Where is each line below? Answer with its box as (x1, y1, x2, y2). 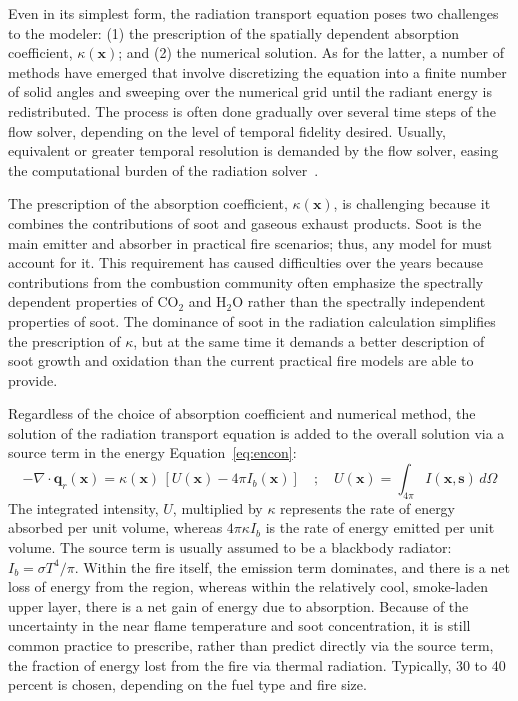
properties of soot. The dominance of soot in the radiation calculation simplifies (8, 310, 496, 331)
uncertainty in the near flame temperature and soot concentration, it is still (8, 615, 471, 636)
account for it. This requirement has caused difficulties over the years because (8, 252, 484, 273)
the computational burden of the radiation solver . (8, 159, 319, 180)
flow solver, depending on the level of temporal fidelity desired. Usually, (8, 120, 446, 141)
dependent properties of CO (8, 291, 179, 312)
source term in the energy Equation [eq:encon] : (8, 442, 297, 463)
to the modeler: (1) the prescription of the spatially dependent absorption (8, 22, 460, 43)
